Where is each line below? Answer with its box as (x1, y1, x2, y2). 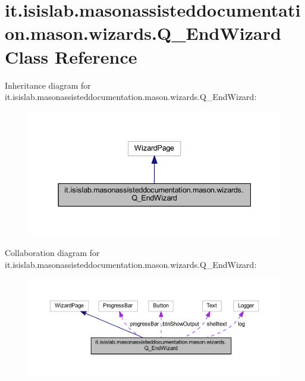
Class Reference (5, 44, 137, 68)
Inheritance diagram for (5, 79, 91, 91)
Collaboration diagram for (5, 246, 100, 259)
